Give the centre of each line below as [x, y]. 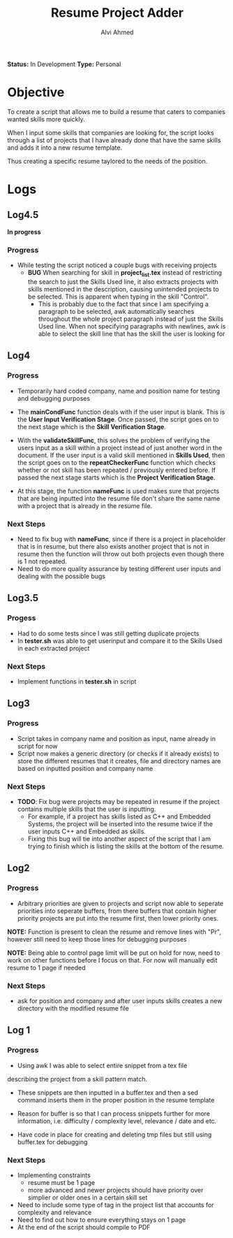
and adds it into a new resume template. [65, 147]
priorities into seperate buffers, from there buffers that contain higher [117, 911]
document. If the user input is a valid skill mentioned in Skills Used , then [121, 455]
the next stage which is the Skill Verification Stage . [91, 426]
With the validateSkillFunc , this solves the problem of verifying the [114, 440]
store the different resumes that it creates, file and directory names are [119, 761]
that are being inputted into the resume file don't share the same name [119, 498]
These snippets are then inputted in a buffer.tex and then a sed [108, 1093]
